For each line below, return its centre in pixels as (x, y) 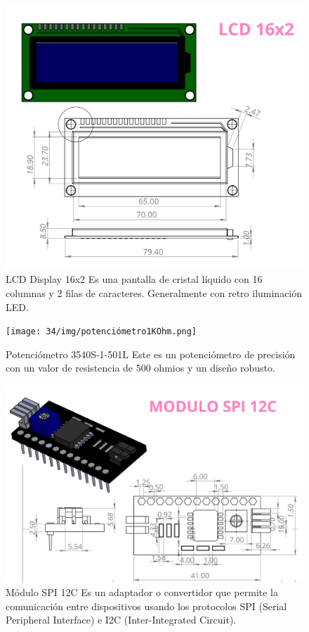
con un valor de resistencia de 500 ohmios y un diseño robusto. (140, 368)
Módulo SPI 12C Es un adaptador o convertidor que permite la (142, 592)
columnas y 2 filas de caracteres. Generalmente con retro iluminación (154, 292)
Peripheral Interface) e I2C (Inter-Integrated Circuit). (121, 620)
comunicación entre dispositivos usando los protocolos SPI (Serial (146, 606)
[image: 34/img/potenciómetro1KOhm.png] (101, 332)
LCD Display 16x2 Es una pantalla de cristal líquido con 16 (134, 279)
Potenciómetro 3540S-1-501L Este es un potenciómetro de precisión (151, 354)
